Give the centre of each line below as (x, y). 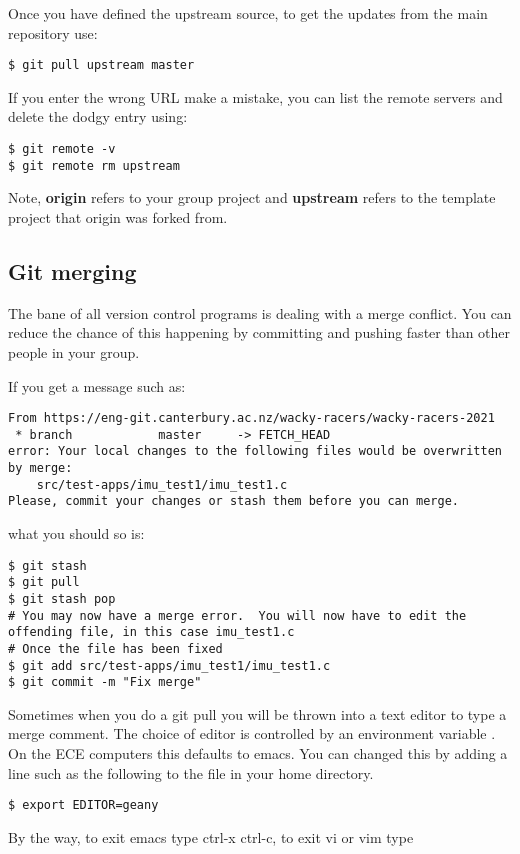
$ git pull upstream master (101, 65)
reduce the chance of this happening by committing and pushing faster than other (259, 332)
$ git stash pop (62, 598)
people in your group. (74, 351)
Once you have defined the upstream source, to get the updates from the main (248, 13)
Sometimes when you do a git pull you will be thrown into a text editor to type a (257, 713)
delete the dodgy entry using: (98, 116)
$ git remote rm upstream (94, 165)
